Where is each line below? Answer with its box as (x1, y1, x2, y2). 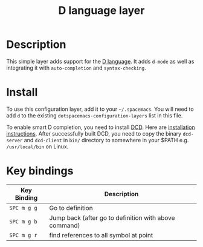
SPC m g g (9, 204, 37, 211)
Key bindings (6, 164, 74, 178)
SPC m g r (9, 231, 37, 239)
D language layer (58, 4, 145, 18)
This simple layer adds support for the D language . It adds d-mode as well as (6, 58, 195, 65)
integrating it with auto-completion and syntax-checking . (6, 64, 146, 71)
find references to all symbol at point (49, 231, 153, 239)
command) (49, 221, 80, 229)
